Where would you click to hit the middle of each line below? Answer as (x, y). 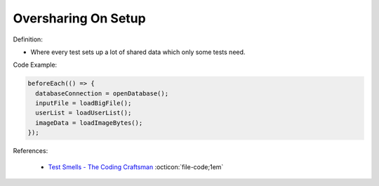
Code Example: (35, 65)
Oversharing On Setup (80, 18)
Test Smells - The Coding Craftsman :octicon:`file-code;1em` (136, 167)
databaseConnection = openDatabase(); (102, 93)
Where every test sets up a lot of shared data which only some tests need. (138, 52)
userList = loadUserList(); (84, 113)
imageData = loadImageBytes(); (89, 122)
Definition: (28, 39)
